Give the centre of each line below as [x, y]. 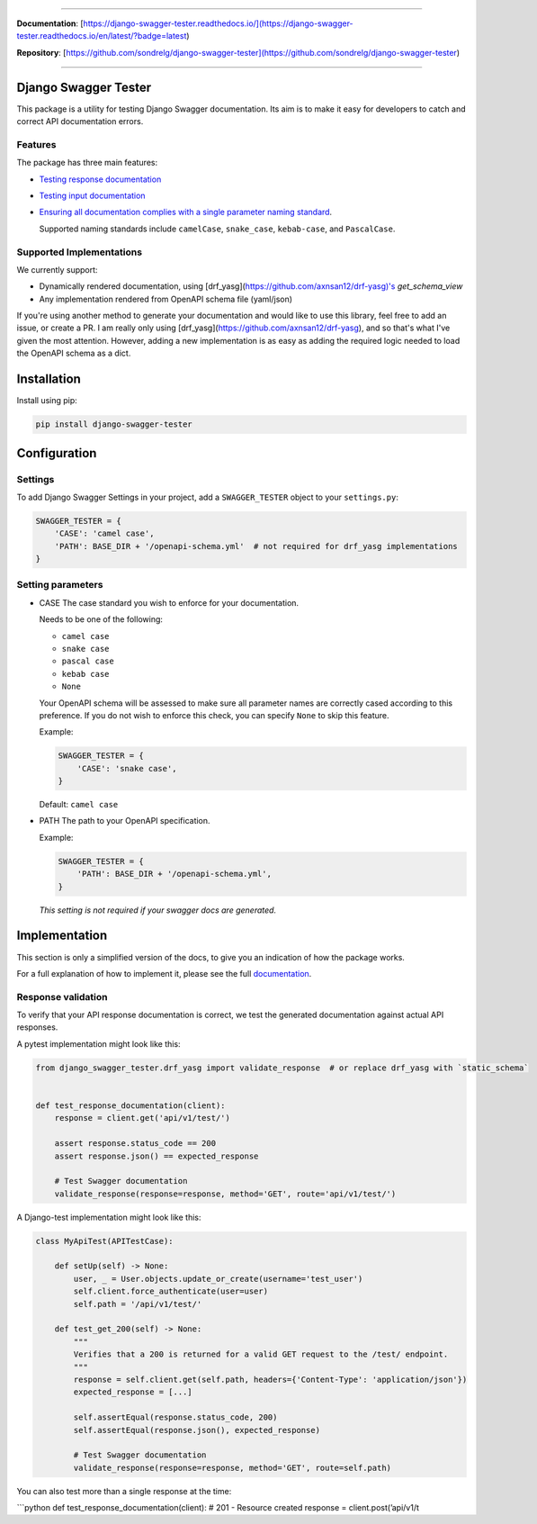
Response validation [62, 996]
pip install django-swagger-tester [114, 424]
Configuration [57, 453]
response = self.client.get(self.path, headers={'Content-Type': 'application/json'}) [270, 1379]
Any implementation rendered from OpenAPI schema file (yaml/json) [166, 299]
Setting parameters [60, 585]
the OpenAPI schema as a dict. [74, 353]
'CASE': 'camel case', [104, 534]
